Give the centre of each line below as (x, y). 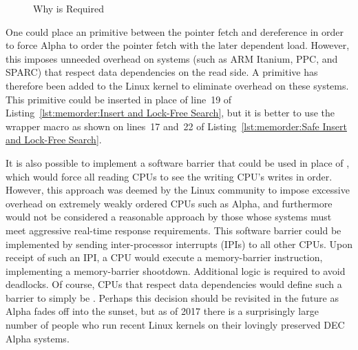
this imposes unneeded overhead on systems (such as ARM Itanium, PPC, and (172, 58)
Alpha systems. (38, 338)
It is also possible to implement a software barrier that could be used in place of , (178, 162)
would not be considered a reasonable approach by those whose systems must (169, 217)
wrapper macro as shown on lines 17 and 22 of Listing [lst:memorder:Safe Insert (176, 126)
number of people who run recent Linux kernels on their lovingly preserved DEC (175, 325)
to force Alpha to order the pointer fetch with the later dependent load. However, (178, 45)
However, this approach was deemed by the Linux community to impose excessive (178, 190)
